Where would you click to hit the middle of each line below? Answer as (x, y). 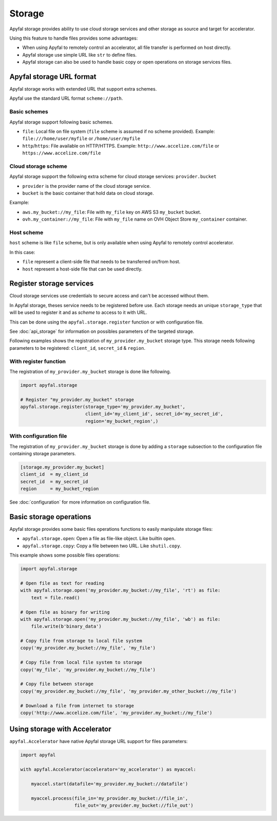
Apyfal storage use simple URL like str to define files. (80, 55)
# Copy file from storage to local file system (81, 641)
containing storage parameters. (43, 453)
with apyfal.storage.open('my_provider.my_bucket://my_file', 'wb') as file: (120, 619)
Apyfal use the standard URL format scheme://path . (66, 98)
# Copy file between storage (57, 684)
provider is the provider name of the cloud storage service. (87, 186)
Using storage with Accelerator (60, 729)
